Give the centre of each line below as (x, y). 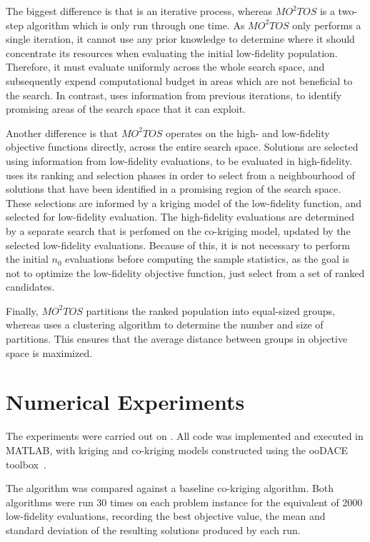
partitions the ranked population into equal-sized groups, (210, 310)
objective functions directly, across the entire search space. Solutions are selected (182, 147)
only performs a (327, 25)
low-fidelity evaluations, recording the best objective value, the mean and (166, 516)
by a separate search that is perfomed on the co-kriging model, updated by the (178, 230)
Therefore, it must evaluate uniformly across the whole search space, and (165, 67)
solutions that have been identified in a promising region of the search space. (174, 189)
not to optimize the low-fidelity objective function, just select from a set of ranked (185, 272)
